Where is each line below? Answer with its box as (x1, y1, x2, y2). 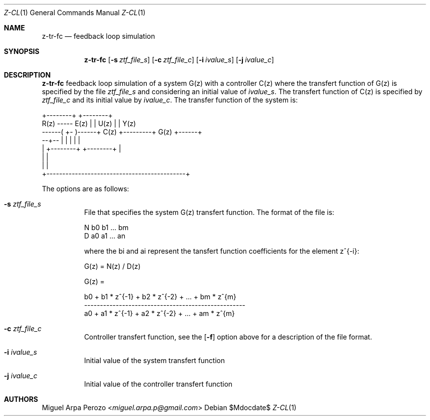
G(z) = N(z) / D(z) (84, 262, 141, 270)
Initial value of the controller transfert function (84, 380, 233, 388)
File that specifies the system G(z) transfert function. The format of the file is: (84, 208, 334, 216)
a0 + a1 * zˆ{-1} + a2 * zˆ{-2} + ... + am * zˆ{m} (84, 309, 235, 317)
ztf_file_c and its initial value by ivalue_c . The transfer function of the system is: (42, 96, 298, 104)
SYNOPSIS (4, 47, 40, 55)
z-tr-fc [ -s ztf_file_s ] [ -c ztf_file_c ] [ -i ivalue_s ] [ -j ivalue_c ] (84, 55, 274, 64)
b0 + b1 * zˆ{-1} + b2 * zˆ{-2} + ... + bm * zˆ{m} (84, 292, 237, 301)
